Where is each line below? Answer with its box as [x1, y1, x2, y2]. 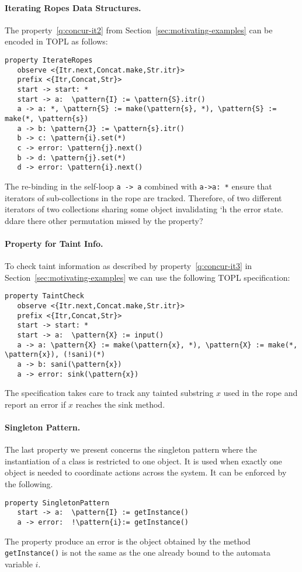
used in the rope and [223, 387, 298, 399]
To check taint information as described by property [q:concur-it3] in [5, 260, 252, 272]
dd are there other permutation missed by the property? [5, 214, 203, 226]
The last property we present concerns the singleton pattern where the [5, 443, 257, 456]
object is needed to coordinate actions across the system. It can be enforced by [5, 466, 287, 478]
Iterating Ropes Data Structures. [5, 1, 141, 13]
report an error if [5, 398, 66, 410]
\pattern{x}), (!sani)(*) [5, 350, 105, 359]
